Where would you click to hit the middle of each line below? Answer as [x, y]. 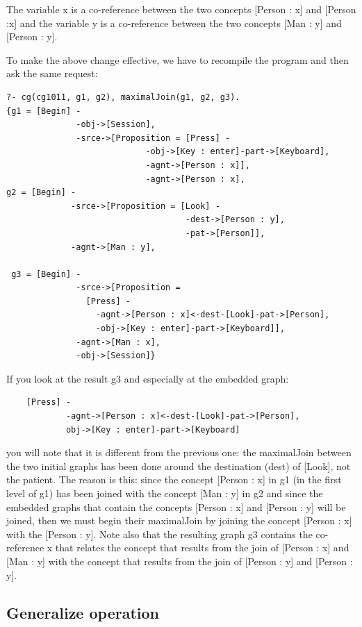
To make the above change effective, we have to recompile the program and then [178, 59]
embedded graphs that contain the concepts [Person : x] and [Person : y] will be [176, 507]
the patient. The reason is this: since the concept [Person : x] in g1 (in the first [174, 479]
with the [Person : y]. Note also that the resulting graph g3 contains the [159, 534]
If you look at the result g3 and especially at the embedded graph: [148, 378]
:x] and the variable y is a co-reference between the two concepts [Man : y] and [174, 23]
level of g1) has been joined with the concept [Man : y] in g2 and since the [165, 493]
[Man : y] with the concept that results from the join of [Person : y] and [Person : [180, 561]
